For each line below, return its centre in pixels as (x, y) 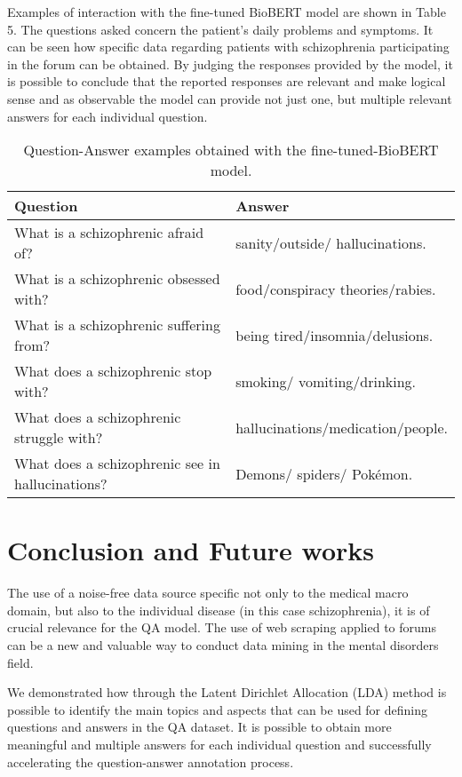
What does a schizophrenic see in (117, 464)
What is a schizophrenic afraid (109, 233)
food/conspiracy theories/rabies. (336, 289)
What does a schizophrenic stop (113, 371)
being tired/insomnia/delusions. (335, 335)
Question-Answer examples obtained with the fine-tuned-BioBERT (231, 150)
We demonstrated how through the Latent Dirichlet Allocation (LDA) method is (227, 692)
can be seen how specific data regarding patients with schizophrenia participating (228, 47)
